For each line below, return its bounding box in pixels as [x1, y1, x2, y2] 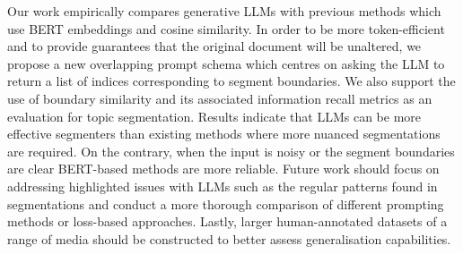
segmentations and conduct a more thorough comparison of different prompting [7, 194, 444, 213]
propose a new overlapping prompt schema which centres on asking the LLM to [7, 54, 445, 72]
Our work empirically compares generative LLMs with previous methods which [7, 2, 441, 20]
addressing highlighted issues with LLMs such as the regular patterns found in [7, 176, 438, 195]
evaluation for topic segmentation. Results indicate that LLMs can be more [7, 106, 422, 125]
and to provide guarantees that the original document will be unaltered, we [7, 37, 422, 55]
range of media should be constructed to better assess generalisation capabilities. [7, 229, 451, 248]
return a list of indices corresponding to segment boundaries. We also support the [7, 72, 456, 90]
